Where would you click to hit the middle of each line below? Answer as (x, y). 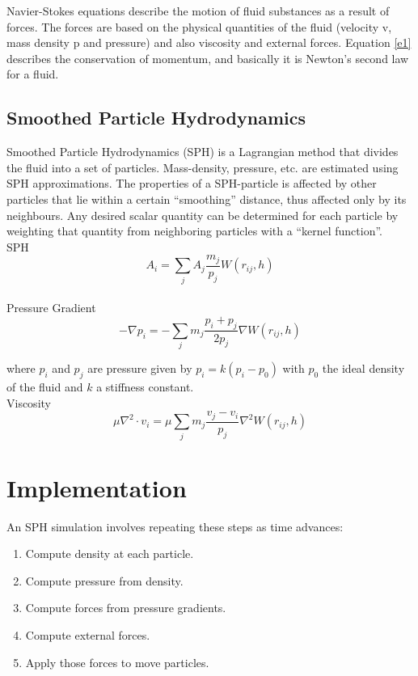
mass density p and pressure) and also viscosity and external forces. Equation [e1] (209, 42)
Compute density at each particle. (110, 553)
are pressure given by (140, 368)
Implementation (97, 487)
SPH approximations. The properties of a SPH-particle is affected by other (192, 183)
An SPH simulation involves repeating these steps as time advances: (175, 526)
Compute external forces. (88, 635)
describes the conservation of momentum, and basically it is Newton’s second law (208, 58)
